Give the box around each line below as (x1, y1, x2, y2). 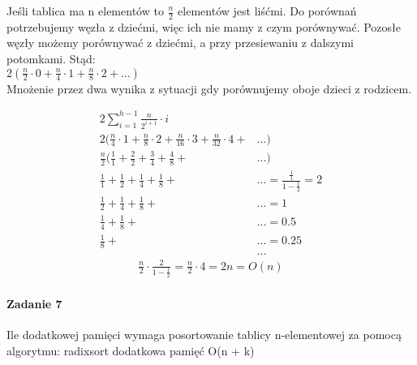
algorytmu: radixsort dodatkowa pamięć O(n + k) (6, 341, 255, 359)
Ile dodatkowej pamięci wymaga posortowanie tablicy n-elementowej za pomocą (6, 326, 402, 343)
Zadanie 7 (6, 294, 62, 311)
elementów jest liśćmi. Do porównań (178, 2, 357, 19)
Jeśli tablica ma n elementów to (6, 2, 164, 19)
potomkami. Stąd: (6, 50, 96, 67)
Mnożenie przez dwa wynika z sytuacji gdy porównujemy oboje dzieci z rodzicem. (6, 79, 412, 97)
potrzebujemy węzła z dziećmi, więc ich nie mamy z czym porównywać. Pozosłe (6, 18, 402, 35)
